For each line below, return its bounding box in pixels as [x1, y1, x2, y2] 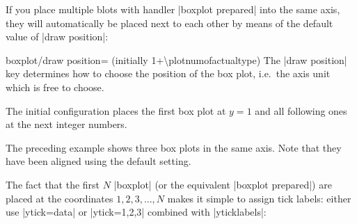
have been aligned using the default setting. [6, 154, 191, 168]
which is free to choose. [6, 79, 104, 94]
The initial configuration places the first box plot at [6, 103, 226, 118]
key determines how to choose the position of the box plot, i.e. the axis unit [6, 66, 331, 81]
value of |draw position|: [6, 29, 109, 44]
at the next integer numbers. [6, 117, 127, 131]
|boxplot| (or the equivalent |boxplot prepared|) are [113, 177, 332, 191]
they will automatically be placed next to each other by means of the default [6, 15, 333, 30]
